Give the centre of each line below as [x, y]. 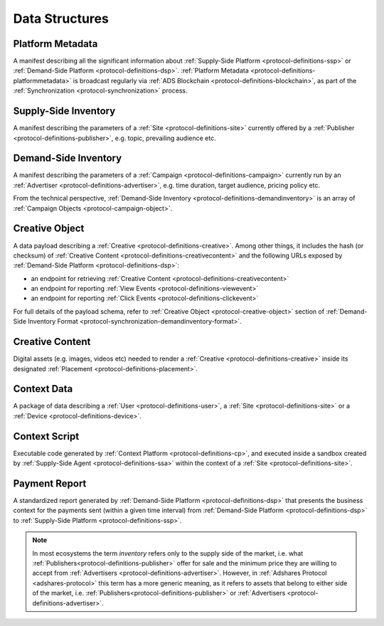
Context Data [43, 389]
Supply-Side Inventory [64, 111]
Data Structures [61, 18]
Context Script [46, 436]
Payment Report [50, 483]
